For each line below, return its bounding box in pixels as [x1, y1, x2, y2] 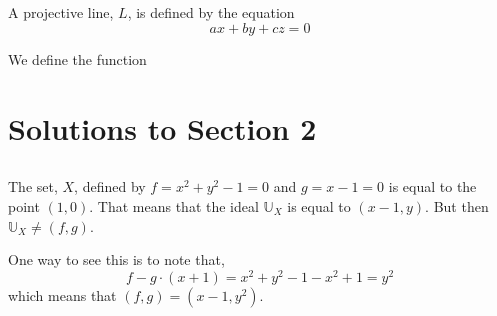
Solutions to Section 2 [8, 107, 317, 148]
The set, [8, 176, 58, 197]
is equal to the [388, 176, 477, 197]
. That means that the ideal [89, 195, 259, 216]
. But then [425, 195, 489, 216]
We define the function [8, 48, 147, 69]
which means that [8, 284, 117, 305]
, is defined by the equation [127, 2, 295, 23]
